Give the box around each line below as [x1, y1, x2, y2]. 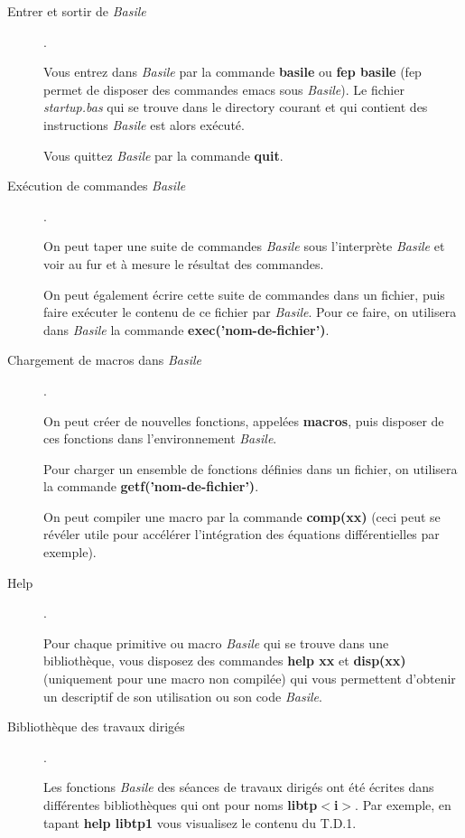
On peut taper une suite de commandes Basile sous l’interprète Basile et [43, 237, 445, 256]
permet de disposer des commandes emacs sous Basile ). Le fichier [43, 79, 405, 98]
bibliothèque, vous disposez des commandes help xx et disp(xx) [43, 651, 406, 670]
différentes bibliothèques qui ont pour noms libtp [43, 796, 318, 814]
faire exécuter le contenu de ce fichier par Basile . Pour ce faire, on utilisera [43, 303, 457, 321]
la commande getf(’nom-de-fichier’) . [43, 477, 259, 496]
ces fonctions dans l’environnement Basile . [43, 429, 277, 448]
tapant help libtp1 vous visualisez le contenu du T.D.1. [43, 813, 357, 832]
